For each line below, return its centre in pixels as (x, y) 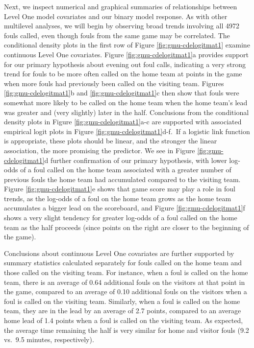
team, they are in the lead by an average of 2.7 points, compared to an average (123, 311)
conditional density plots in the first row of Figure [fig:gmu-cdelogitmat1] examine (127, 45)
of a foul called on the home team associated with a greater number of (126, 170)
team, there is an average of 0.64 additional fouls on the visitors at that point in (125, 282)
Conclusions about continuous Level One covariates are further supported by (119, 253)
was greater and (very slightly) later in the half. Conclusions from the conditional (127, 112)
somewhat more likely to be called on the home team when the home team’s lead (126, 102)
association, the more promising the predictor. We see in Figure (100, 150)
